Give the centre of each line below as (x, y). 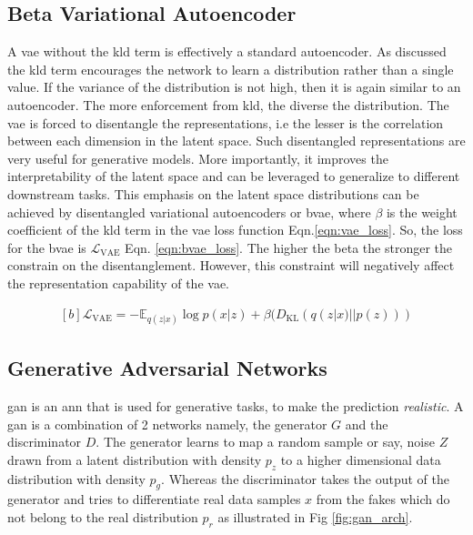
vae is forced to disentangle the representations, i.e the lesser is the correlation (226, 122)
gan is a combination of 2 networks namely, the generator (167, 424)
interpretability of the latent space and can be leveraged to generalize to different (234, 176)
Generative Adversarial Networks (167, 368)
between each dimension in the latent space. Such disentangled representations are (236, 141)
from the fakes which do (383, 499)
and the (367, 424)
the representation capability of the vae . (119, 283)
